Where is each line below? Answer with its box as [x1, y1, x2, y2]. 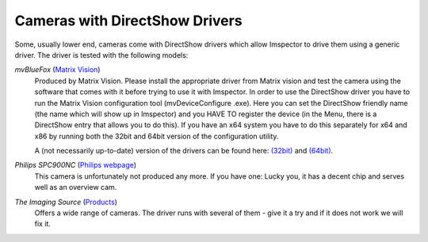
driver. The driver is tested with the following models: [14, 50, 189, 59]
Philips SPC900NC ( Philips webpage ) [14, 161, 137, 170]
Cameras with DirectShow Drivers [14, 12, 243, 29]
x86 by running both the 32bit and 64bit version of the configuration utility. [34, 131, 279, 141]
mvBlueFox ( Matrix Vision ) [14, 65, 101, 74]
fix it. [34, 219, 52, 229]
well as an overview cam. [34, 183, 117, 192]
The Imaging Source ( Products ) [14, 197, 118, 206]
